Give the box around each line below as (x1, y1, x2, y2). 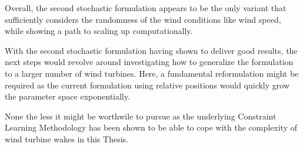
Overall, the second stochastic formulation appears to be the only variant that (5, 2, 287, 13)
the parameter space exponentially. (5, 90, 130, 102)
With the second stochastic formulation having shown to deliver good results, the (5, 44, 298, 56)
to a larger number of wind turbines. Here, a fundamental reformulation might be (5, 67, 299, 79)
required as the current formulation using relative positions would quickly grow (5, 78, 290, 91)
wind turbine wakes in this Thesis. (5, 132, 128, 145)
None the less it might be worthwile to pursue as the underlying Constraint (5, 110, 277, 122)
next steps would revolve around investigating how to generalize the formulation (5, 56, 294, 68)
